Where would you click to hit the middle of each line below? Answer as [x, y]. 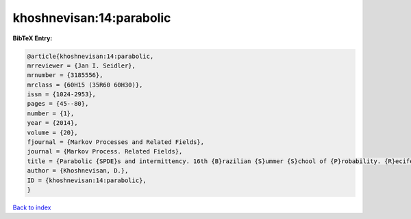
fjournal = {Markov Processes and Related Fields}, [116, 142]
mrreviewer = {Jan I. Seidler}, [82, 65]
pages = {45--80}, [58, 104]
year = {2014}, [52, 123]
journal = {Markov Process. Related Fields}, [105, 151]
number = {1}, [51, 113]
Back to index [32, 207]
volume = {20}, [52, 132]
